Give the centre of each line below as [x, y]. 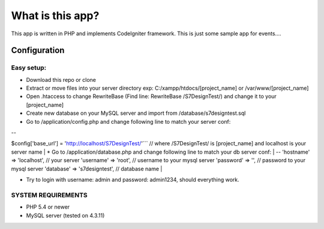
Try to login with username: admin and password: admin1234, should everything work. [133, 180]
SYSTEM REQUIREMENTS [49, 195]
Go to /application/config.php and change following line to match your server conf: [128, 121]
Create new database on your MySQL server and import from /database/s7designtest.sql [136, 113]
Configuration [38, 51]
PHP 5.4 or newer [48, 207]
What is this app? [55, 16]
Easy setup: [29, 68]
